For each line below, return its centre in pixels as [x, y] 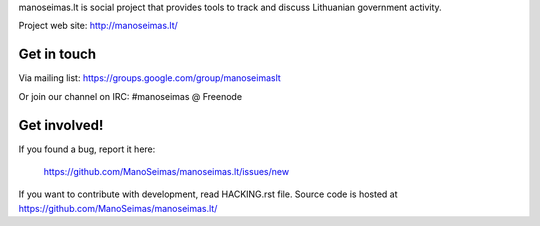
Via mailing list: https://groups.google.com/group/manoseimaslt [150, 78]
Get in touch [57, 54]
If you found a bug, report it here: [87, 149]
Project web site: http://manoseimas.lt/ [98, 26]
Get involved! [61, 125]
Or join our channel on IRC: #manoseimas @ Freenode [130, 96]
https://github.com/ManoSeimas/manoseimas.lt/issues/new [166, 171]
